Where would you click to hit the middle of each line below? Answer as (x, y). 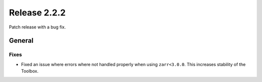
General (21, 41)
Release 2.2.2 (37, 13)
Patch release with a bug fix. (37, 27)
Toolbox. (30, 71)
